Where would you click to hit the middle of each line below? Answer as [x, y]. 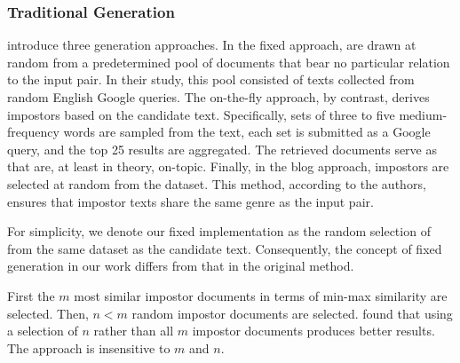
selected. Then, [48, 313]
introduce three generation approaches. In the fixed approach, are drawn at [212, 45]
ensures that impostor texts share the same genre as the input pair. [190, 201]
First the [31, 295]
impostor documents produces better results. [313, 331]
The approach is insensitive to [89, 347]
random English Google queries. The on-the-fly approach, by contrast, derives [218, 97]
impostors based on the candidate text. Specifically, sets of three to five [201, 114]
